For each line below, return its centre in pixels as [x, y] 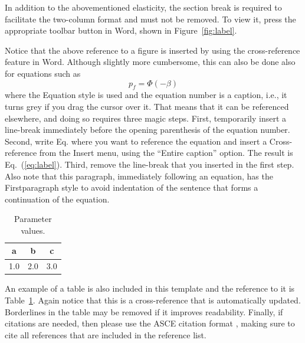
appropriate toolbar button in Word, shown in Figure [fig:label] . [121, 30]
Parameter [33, 219]
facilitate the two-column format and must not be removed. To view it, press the [150, 19]
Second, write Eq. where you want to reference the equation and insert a [136, 141]
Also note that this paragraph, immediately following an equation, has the [139, 176]
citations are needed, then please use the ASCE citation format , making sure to [150, 323]
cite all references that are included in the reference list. [106, 334]
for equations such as [43, 73]
